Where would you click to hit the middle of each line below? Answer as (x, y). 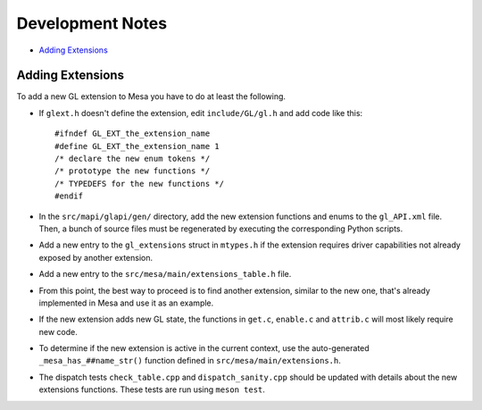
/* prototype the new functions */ (133, 171)
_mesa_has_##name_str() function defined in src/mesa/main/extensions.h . (190, 361)
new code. (58, 331)
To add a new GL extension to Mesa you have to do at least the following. (151, 96)
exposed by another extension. (96, 257)
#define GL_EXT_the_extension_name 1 (137, 146)
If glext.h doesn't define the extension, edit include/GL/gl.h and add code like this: (201, 113)
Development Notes (92, 23)
